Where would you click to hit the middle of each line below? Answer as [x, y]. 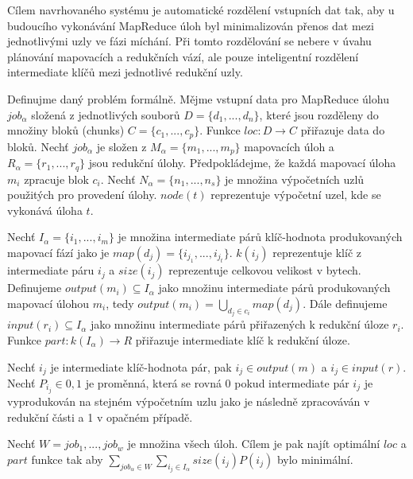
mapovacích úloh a [289, 146]
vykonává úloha [45, 210]
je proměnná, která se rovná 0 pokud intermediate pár [217, 382]
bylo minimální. [315, 459]
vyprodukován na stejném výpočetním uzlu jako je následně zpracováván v [189, 401]
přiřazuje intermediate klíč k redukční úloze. [243, 339]
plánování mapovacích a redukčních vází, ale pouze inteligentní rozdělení [183, 56]
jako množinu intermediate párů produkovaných [274, 288]
